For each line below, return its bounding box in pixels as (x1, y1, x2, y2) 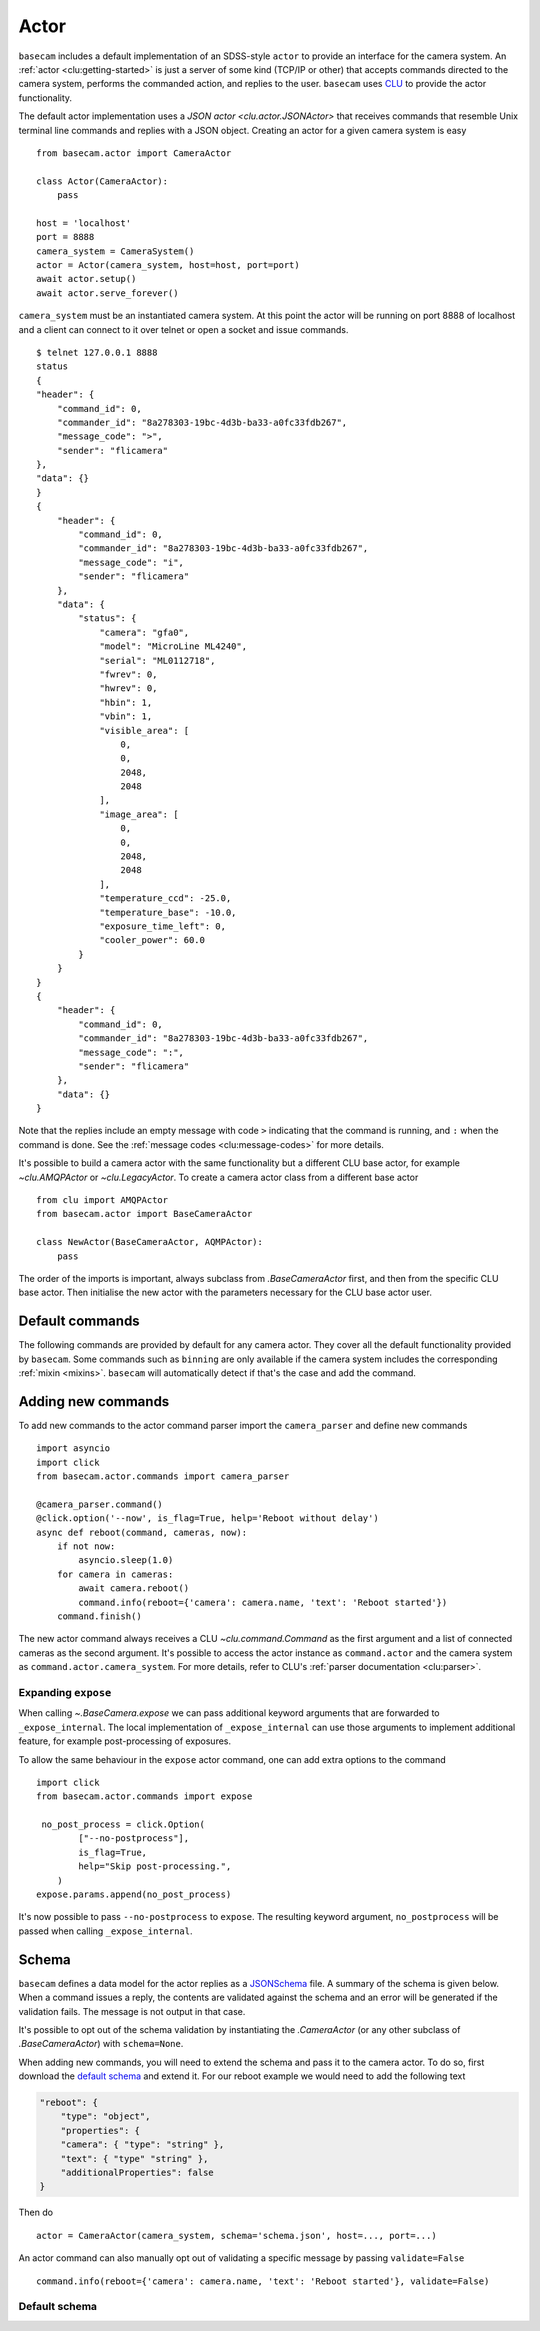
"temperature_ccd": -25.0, (99, 893, 232, 904)
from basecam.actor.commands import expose (36, 1791, 253, 1802)
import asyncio (36, 1443, 111, 1454)
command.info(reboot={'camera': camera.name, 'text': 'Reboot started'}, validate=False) (36, 2275, 490, 2287)
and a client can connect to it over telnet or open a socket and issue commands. (18, 323, 349, 335)
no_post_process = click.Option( (41, 1819, 205, 1830)
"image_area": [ (99, 808, 179, 820)
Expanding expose (18, 1685, 112, 1699)
